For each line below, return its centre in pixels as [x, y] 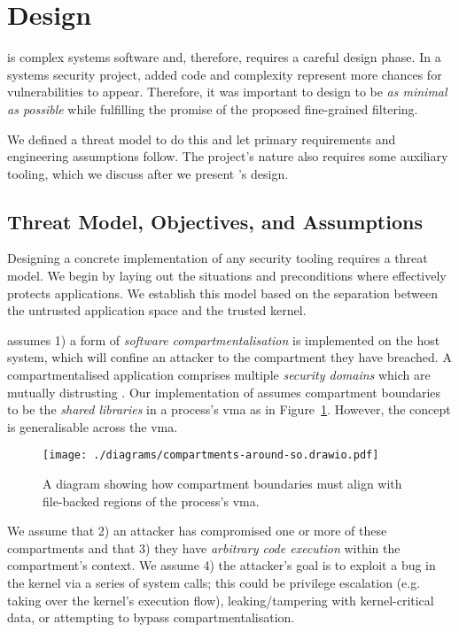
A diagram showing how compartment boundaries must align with [222, 484]
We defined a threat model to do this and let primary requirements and [202, 139]
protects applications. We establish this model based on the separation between [222, 293]
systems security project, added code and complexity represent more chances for [225, 74]
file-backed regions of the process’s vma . [151, 501]
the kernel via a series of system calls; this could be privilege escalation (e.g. [214, 583]
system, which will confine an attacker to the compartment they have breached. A [229, 357]
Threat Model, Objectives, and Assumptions [215, 221]
